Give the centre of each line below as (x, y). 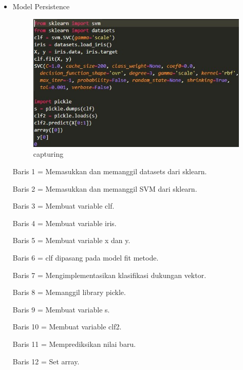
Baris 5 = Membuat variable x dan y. (71, 240)
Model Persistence (41, 6)
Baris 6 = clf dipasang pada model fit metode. (86, 258)
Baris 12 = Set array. (46, 361)
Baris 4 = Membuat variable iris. (64, 223)
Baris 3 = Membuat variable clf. (63, 206)
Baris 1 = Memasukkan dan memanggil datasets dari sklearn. (110, 171)
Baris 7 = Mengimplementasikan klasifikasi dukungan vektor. (109, 275)
